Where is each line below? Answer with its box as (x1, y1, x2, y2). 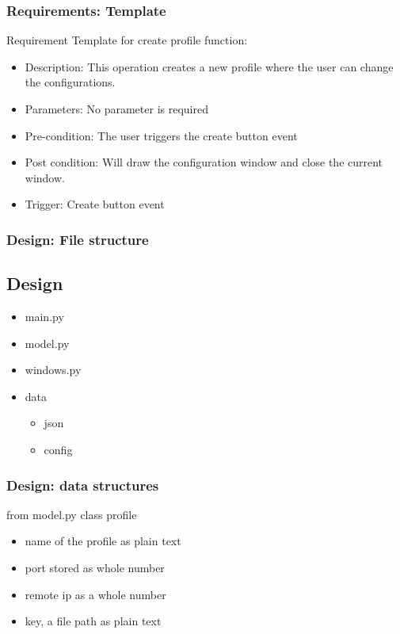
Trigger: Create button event (25, 196, 165, 212)
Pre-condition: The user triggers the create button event (25, 127, 298, 143)
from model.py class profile (6, 506, 137, 522)
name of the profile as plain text (25, 533, 181, 549)
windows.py (25, 361, 82, 378)
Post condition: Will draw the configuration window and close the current (25, 154, 383, 170)
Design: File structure (6, 229, 149, 249)
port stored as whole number (25, 559, 165, 575)
